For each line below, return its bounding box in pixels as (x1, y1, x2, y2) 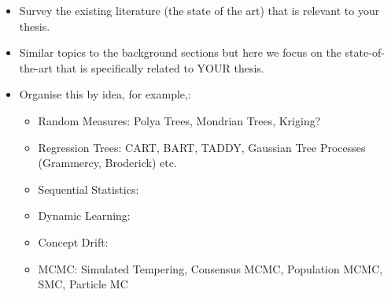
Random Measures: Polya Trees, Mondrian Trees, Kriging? (38, 112, 321, 128)
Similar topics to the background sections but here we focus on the (19, 44, 341, 61)
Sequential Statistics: (38, 180, 139, 197)
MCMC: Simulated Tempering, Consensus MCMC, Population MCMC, (38, 260, 383, 277)
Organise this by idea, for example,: (19, 86, 191, 102)
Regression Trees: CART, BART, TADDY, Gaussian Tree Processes (38, 139, 366, 155)
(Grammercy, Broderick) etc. (38, 154, 177, 171)
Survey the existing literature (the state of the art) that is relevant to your (19, 2, 380, 18)
